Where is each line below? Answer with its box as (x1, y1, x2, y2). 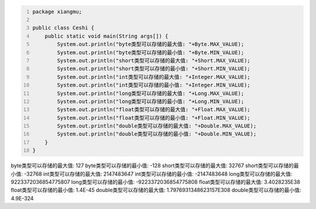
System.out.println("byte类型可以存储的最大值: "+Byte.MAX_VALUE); (57, 41, 245, 48)
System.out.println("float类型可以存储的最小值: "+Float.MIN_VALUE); (57, 114, 251, 121)
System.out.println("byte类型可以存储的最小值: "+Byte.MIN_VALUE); (57, 49, 245, 55)
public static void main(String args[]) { (44, 33, 169, 39)
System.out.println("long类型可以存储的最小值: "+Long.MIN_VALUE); (57, 98, 245, 104)
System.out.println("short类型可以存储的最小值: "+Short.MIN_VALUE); (57, 65, 251, 72)
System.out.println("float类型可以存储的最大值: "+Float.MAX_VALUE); (57, 106, 251, 113)
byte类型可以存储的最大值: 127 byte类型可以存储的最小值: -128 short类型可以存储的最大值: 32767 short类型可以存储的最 (11, 162, 299, 169)
